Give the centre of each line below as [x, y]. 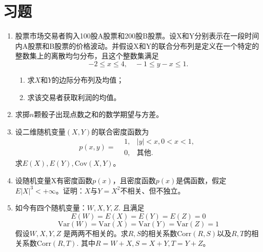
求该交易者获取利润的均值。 [74, 97]
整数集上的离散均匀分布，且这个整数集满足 [87, 56]
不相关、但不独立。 [153, 190]
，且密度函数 [134, 180]
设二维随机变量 [40, 131]
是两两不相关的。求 [96, 233]
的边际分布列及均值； [88, 79]
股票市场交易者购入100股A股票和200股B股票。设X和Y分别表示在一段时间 [137, 36]
